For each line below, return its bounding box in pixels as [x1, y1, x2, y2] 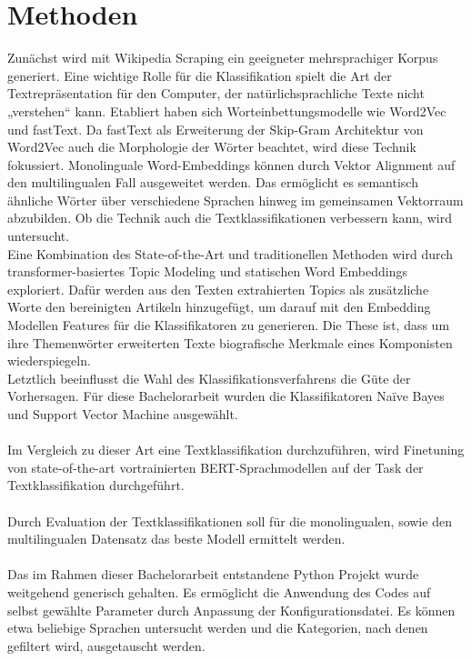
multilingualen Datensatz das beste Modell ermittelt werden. [7, 529, 346, 548]
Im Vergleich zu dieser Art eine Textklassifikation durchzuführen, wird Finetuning [7, 440, 465, 459]
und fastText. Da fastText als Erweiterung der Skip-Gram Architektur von [7, 119, 424, 138]
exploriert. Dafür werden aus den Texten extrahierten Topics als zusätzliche [7, 279, 429, 298]
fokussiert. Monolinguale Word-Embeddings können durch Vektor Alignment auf [7, 155, 456, 174]
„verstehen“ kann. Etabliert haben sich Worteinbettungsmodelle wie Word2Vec [7, 101, 446, 120]
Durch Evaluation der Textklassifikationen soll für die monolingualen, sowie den [7, 511, 452, 530]
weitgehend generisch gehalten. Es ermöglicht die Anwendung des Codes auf [7, 582, 431, 601]
